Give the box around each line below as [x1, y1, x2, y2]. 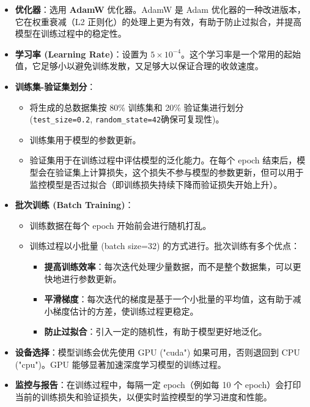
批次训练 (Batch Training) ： [15, 198, 134, 211]
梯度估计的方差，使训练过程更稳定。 [53, 304, 199, 317]
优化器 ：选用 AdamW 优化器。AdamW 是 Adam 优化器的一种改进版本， [15, 3, 306, 15]
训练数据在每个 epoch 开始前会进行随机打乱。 [29, 218, 212, 231]
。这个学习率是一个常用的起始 [181, 47, 301, 60]
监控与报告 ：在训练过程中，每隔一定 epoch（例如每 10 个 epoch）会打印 [15, 378, 301, 391]
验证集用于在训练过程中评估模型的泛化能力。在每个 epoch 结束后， [29, 154, 297, 166]
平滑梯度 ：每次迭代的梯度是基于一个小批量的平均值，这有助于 [44, 293, 293, 305]
